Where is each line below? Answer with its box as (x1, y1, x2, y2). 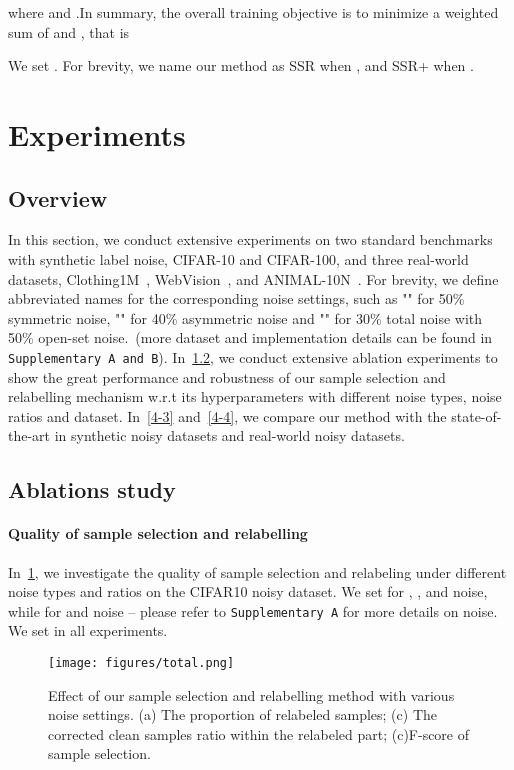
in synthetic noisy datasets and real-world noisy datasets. (54, 425, 405, 446)
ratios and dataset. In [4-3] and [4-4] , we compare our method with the (8, 405, 447, 426)
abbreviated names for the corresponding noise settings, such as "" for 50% (8, 288, 465, 309)
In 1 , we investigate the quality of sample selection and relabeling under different (8, 561, 507, 582)
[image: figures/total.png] (48, 655, 235, 670)
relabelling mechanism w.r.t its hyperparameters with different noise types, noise (8, 386, 502, 407)
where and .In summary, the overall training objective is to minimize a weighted (8, 2, 499, 22)
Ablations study (8, 474, 176, 505)
